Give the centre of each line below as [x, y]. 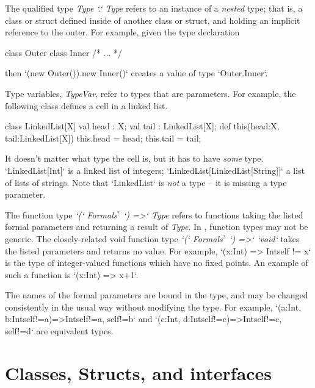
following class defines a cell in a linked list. [86, 105]
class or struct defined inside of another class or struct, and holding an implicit [153, 20]
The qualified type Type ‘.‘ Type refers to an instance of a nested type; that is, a [154, 8]
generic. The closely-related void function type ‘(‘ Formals [114, 238]
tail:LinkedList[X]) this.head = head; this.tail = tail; [103, 138]
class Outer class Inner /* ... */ [64, 52]
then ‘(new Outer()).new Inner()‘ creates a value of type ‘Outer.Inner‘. [136, 73]
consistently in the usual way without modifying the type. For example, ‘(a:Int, [153, 307]
